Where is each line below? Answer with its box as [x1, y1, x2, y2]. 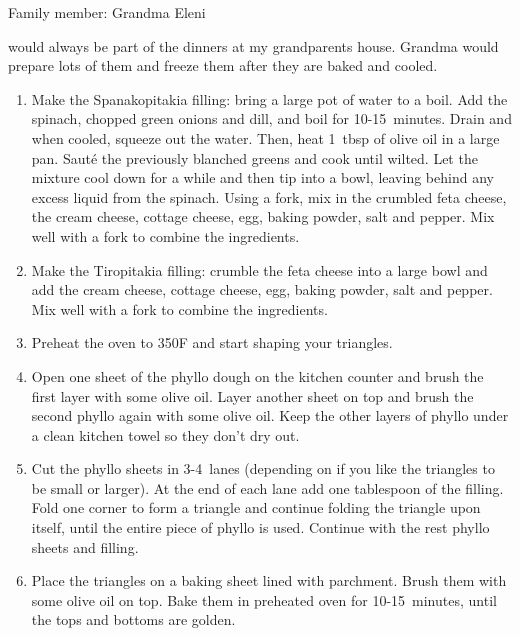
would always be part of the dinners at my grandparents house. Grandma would [8, 35, 499, 56]
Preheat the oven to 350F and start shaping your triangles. [31, 332, 393, 353]
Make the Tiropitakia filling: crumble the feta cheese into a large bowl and [31, 259, 488, 280]
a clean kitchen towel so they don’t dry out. [31, 424, 300, 445]
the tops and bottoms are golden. [31, 609, 236, 630]
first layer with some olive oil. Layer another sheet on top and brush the [31, 385, 474, 406]
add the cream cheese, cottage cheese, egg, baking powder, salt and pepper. [31, 279, 493, 300]
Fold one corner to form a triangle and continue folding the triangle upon [31, 497, 481, 518]
